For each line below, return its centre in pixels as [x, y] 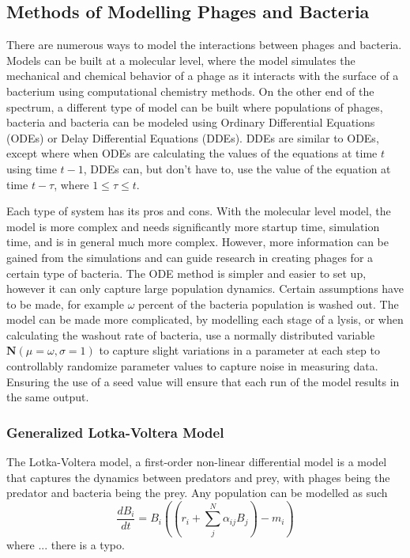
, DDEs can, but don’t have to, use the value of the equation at [237, 168]
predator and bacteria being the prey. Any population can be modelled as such [197, 493]
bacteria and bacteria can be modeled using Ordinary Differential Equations [191, 122]
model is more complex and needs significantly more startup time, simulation [193, 226]
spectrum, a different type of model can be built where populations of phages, [195, 106]
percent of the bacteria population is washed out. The [269, 304]
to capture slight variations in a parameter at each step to [239, 350]
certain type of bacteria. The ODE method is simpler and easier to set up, [186, 273]
